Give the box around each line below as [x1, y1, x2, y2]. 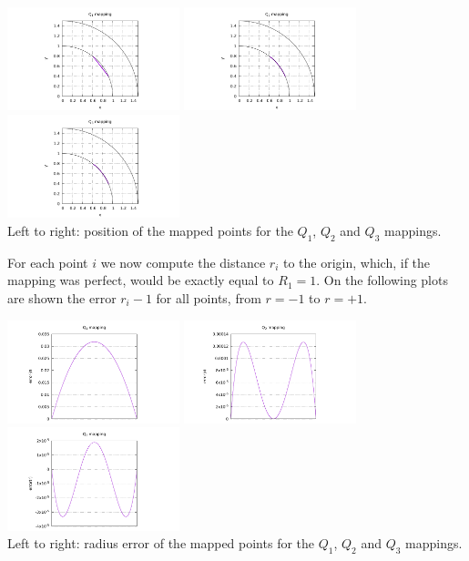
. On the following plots [316, 270, 448, 290]
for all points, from [156, 288, 261, 307]
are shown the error [7, 288, 117, 307]
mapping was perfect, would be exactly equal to [7, 270, 274, 290]
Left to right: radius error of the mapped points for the [7, 534, 315, 553]
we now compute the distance [100, 252, 266, 271]
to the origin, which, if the [283, 252, 431, 271]
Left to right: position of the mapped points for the [7, 220, 293, 240]
